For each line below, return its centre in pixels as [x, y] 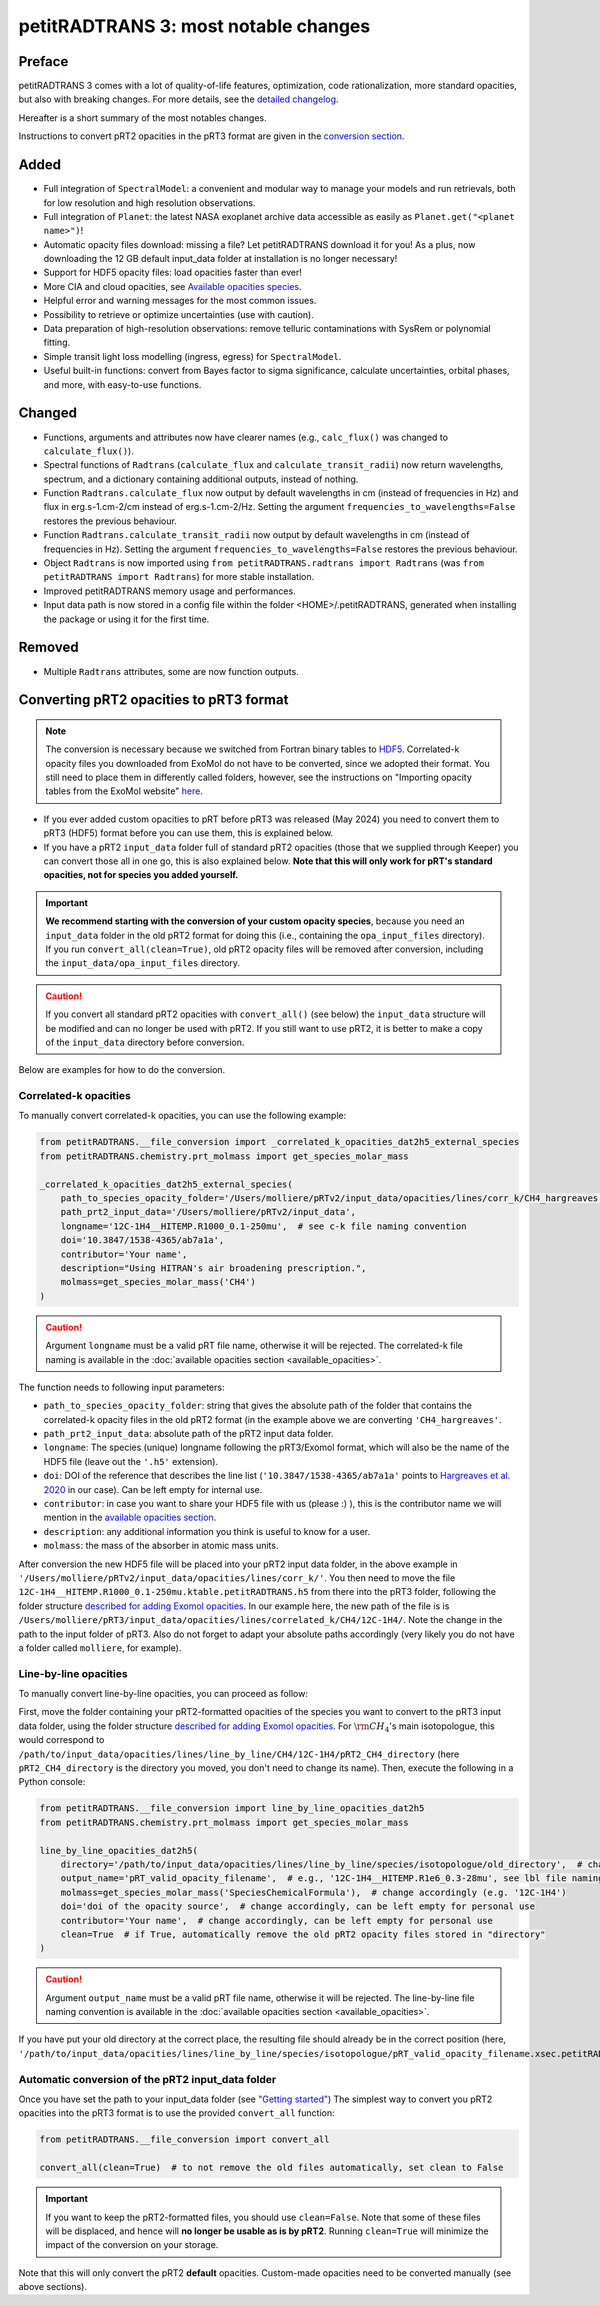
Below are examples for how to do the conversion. [122, 1070]
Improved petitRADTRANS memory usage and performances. [169, 591]
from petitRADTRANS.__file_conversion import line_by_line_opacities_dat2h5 [232, 1808]
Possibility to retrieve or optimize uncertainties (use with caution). [178, 314]
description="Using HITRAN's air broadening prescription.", [213, 1268]
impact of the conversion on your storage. [132, 2245]
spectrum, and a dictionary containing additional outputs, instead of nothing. [201, 479]
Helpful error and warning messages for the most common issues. [180, 301]
